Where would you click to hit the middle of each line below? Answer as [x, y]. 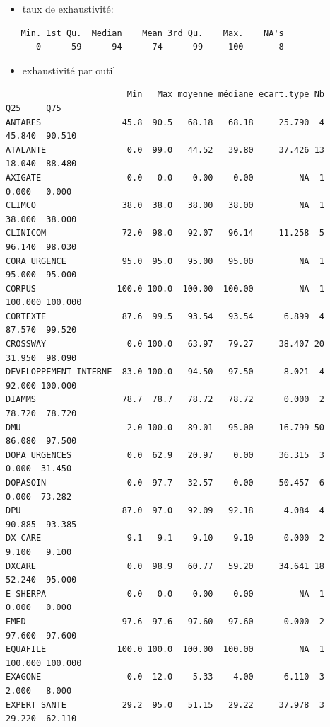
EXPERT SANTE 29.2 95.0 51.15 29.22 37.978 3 [165, 705]
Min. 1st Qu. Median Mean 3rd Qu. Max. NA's [152, 33]
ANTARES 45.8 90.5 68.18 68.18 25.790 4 [165, 122]
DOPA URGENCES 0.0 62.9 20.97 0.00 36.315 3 [165, 455]
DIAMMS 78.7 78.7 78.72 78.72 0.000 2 [165, 400]
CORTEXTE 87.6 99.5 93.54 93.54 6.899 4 [165, 316]
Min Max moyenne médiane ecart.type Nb [226, 95]
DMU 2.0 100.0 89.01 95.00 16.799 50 [165, 427]
